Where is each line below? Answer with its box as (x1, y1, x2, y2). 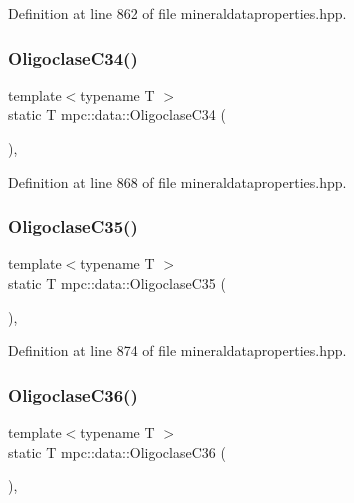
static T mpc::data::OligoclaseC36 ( (8, 441, 226, 462)
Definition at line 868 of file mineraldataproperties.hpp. (8, 171, 347, 192)
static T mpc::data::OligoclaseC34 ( (8, 104, 226, 125)
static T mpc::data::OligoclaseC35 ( (8, 273, 226, 293)
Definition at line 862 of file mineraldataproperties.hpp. (8, 3, 347, 23)
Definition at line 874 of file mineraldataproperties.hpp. (8, 340, 347, 361)
